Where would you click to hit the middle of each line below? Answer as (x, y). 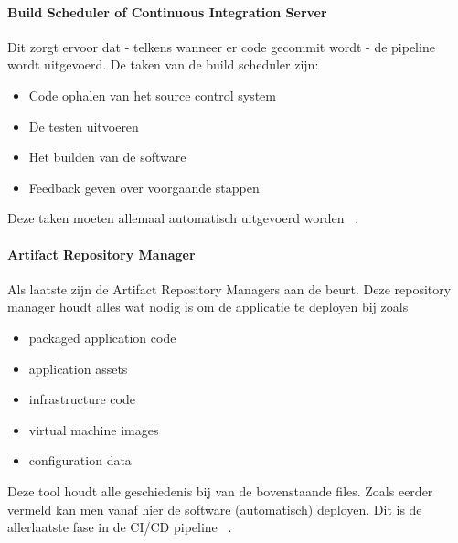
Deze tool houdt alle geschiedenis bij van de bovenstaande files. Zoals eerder (220, 490)
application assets (78, 368)
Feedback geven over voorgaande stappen (144, 187)
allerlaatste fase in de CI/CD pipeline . (120, 527)
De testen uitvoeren (84, 126)
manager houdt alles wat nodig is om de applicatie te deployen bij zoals (208, 307)
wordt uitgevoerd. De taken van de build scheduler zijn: (163, 64)
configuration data (80, 460)
